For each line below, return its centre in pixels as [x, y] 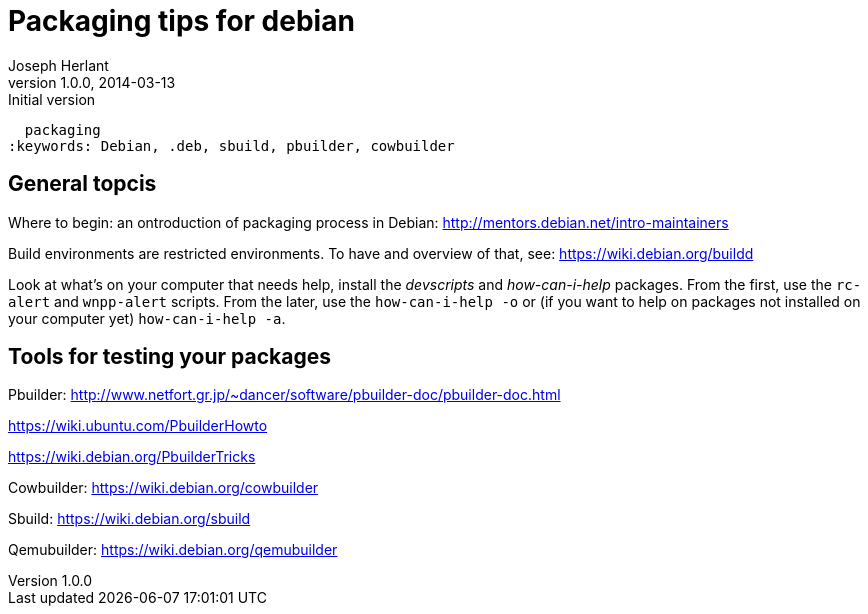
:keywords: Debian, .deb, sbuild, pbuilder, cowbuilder [231, 145]
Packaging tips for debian [181, 21]
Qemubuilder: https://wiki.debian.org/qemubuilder [173, 550]
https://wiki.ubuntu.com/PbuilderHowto [138, 426]
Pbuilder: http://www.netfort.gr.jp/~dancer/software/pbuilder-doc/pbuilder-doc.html [284, 395]
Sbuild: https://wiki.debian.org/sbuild [129, 519]
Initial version [52, 99]
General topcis [82, 184]
